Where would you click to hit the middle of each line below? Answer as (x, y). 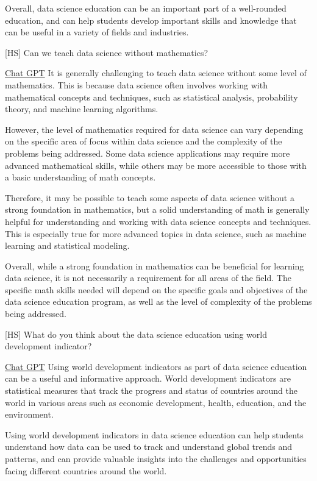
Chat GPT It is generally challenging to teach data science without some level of (156, 73)
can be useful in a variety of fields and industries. (97, 32)
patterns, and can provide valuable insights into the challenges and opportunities (156, 458)
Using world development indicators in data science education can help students (154, 434)
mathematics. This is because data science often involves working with (136, 84)
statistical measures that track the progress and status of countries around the (151, 390)
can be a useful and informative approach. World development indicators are (148, 378)
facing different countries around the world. (86, 470)
